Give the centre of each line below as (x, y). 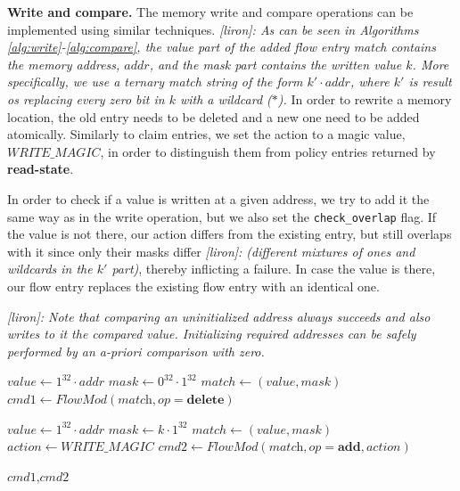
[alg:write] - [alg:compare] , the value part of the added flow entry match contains (222, 47)
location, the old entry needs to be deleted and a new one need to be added (214, 116)
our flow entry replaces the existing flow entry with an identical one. (193, 286)
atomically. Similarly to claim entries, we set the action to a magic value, (206, 134)
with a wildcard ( (226, 98)
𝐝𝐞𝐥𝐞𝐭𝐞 (205, 400)
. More (431, 64)
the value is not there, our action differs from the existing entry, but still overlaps (230, 234)
